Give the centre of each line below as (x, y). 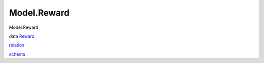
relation (17, 45)
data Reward (22, 36)
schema (17, 54)
